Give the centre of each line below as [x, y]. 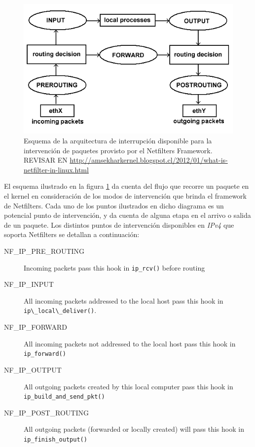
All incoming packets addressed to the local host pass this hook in [124, 300]
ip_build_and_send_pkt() [64, 397]
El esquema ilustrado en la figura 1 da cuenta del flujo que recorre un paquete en [127, 186]
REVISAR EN [46, 160]
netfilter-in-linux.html [56, 169]
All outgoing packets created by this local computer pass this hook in [128, 386]
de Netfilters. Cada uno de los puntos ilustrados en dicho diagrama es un [114, 205]
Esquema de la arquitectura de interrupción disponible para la [118, 141]
